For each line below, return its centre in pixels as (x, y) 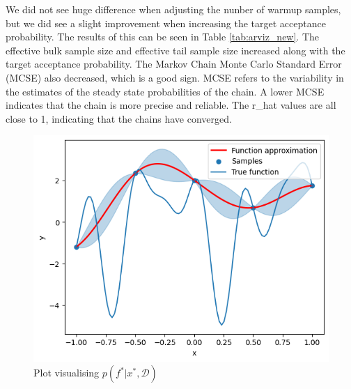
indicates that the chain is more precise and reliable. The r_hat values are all (171, 105)
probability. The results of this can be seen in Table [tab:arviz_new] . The (163, 37)
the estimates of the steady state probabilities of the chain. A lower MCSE (165, 91)
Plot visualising (67, 373)
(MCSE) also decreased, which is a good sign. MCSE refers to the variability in (175, 77)
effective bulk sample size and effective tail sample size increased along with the (175, 50)
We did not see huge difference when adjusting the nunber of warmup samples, (173, 9)
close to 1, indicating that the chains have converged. (119, 118)
